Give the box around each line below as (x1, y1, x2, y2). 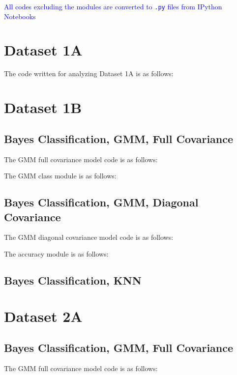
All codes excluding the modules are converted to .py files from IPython (4, 1, 222, 11)
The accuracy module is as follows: (4, 248, 109, 259)
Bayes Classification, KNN (4, 272, 142, 288)
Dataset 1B (4, 97, 82, 117)
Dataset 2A (4, 306, 83, 326)
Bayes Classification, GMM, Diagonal (4, 195, 199, 210)
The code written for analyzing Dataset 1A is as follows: (4, 68, 174, 79)
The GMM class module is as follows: (4, 171, 117, 181)
